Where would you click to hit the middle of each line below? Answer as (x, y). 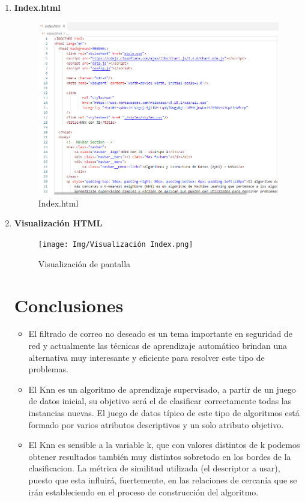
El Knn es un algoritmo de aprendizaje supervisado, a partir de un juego (162, 389)
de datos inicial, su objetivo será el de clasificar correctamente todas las (160, 401)
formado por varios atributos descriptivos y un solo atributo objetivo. (156, 424)
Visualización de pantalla (84, 263)
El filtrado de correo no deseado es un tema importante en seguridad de (160, 334)
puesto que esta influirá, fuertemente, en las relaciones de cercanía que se (163, 479)
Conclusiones (69, 305)
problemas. (48, 369)
